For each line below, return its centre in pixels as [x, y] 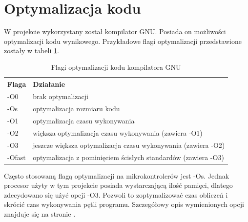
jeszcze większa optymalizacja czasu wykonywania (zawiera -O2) [129, 145]
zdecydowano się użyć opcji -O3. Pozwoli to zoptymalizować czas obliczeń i [116, 194]
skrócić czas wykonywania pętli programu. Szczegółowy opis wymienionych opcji [124, 204]
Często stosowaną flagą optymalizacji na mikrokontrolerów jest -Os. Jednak [117, 175]
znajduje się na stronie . [40, 214]
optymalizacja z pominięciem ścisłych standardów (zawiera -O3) [128, 157]
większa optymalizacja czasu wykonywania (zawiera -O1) [118, 132]
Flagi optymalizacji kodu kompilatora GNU [116, 67]
